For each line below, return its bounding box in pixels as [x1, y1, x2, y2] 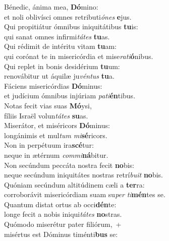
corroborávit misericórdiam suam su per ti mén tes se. [4, 189, 165, 200]
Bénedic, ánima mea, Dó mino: [4, 2, 98, 12]
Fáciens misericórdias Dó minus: [4, 80, 102, 91]
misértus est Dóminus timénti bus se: [4, 228, 118, 239]
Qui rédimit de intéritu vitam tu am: [4, 41, 117, 51]
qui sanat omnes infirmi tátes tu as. [4, 31, 110, 41]
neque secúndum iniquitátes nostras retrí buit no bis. [4, 169, 163, 180]
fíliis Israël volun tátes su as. [4, 110, 88, 120]
